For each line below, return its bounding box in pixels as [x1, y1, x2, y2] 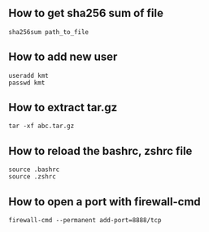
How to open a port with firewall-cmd [8, 195, 201, 208]
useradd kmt [8, 71, 49, 79]
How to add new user [8, 50, 118, 64]
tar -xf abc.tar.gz [8, 122, 75, 131]
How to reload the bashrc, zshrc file [8, 144, 193, 157]
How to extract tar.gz [8, 101, 118, 114]
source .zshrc [8, 173, 57, 181]
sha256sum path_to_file [8, 28, 89, 36]
